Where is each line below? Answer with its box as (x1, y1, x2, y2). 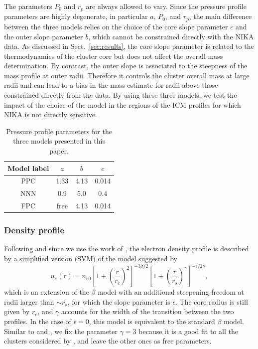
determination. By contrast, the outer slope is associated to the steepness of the (4, 60, 248, 71)
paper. (49, 146, 69, 156)
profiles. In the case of (4, 316, 71, 326)
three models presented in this (13, 136, 105, 146)
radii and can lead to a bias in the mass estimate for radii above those (4, 80, 218, 90)
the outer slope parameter (4, 31, 83, 41)
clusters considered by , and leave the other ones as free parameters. (4, 336, 212, 346)
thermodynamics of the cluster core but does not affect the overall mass (4, 50, 223, 61)
